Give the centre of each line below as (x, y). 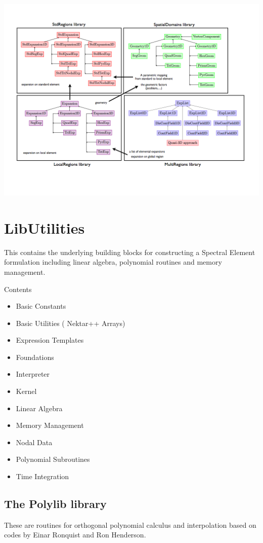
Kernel (26, 391)
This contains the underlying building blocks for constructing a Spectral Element (130, 252)
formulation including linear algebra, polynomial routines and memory (113, 262)
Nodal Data (34, 442)
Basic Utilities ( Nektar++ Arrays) (71, 323)
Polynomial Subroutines (53, 459)
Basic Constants (41, 306)
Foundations (35, 357)
